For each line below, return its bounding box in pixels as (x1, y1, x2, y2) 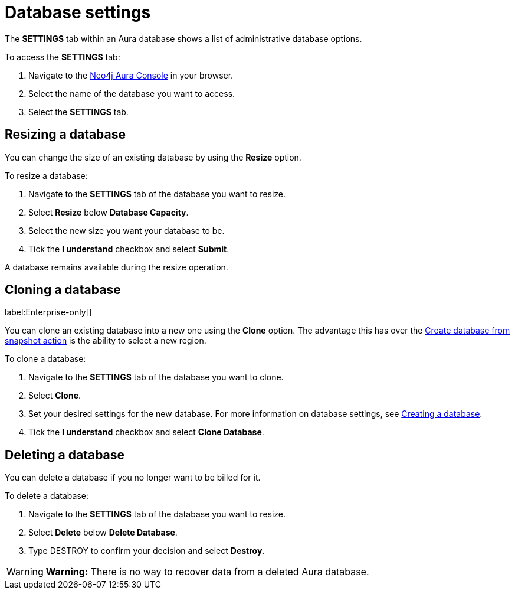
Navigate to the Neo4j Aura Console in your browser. (28, 70, 234, 80)
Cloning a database (5, 282, 121, 298)
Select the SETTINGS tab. (28, 106, 129, 117)
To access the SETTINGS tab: (5, 51, 120, 62)
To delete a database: (5, 491, 89, 501)
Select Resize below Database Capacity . (28, 207, 189, 217)
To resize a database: (5, 170, 88, 181)
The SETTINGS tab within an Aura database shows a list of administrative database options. (5, 33, 362, 44)
